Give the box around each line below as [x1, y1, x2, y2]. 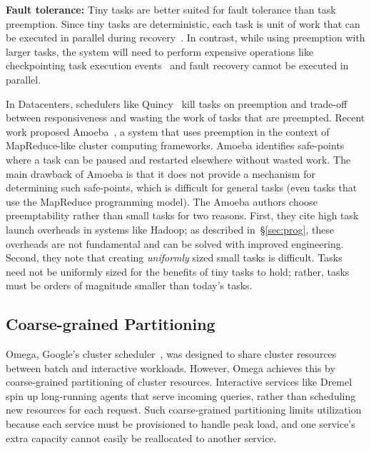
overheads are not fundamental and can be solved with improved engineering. [6, 236, 344, 251]
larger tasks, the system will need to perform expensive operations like [6, 44, 314, 59]
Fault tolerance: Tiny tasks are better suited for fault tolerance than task [6, 2, 336, 16]
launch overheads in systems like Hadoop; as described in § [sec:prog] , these [6, 221, 335, 236]
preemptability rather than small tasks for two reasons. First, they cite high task [6, 208, 359, 223]
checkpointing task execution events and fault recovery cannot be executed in [6, 58, 349, 73]
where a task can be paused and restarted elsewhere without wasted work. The [6, 151, 351, 166]
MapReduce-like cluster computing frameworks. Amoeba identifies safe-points [6, 138, 345, 153]
